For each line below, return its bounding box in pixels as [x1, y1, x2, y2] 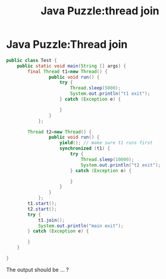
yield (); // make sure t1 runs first [59, 140, 153, 146]
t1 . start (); [27, 201, 58, 207]
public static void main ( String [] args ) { [17, 63, 127, 69]
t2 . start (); [27, 206, 58, 212]
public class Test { [6, 57, 58, 63]
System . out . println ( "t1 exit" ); [70, 91, 151, 97]
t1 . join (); [37, 217, 65, 223]
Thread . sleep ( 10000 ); [80, 156, 134, 162]
